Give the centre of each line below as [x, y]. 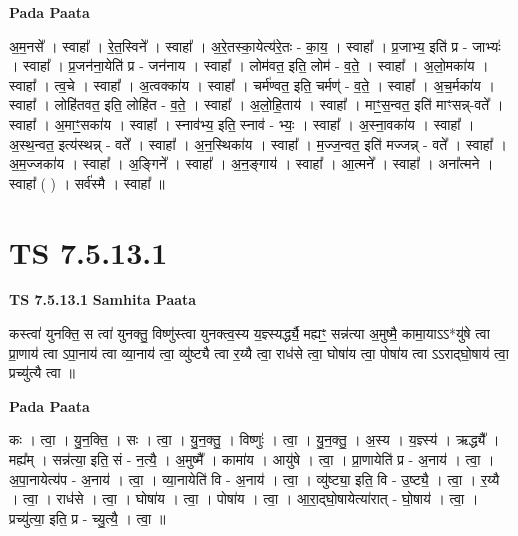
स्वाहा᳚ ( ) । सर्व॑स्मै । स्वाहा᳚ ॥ [87, 182]
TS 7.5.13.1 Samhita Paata [103, 299]
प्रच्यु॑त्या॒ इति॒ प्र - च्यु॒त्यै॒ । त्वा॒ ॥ [87, 517]
